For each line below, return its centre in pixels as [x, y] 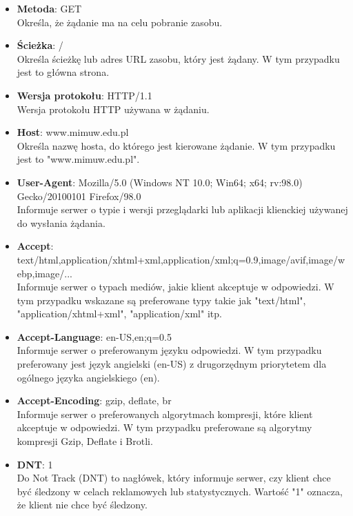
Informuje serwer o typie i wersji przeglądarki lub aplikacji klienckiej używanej [182, 209]
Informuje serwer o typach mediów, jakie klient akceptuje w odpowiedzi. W [175, 287]
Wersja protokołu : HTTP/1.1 [84, 95]
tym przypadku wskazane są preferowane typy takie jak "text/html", [161, 300]
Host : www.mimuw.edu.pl [73, 132]
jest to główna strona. [63, 72]
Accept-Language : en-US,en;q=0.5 [94, 336]
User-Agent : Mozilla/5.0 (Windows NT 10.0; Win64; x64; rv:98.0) [160, 182]
